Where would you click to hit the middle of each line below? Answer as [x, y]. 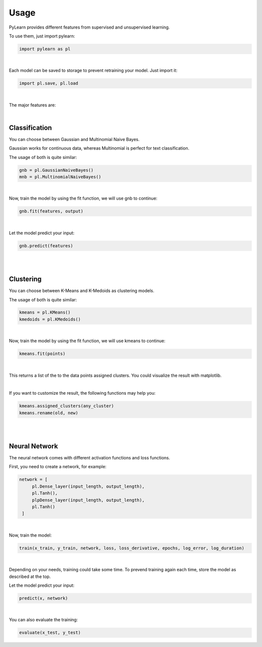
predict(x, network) [43, 598]
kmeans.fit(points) [42, 354]
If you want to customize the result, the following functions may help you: [82, 393]
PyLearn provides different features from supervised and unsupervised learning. [89, 27]
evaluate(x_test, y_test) [50, 633]
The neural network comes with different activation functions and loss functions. [90, 458]
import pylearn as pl [45, 49]
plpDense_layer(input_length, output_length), [88, 500]
